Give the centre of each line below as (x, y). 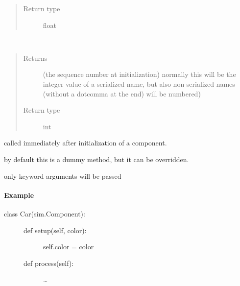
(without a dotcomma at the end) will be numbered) (122, 93)
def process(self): (49, 263)
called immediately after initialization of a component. (85, 143)
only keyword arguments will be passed (63, 176)
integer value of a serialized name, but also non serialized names (139, 83)
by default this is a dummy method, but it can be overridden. (96, 159)
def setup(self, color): (55, 230)
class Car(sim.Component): (45, 213)
